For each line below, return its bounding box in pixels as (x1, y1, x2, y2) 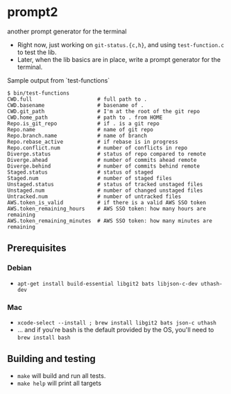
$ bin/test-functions (7, 90, 70, 97)
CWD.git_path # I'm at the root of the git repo (7, 108, 200, 115)
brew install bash (17, 334, 71, 341)
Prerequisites (7, 243, 67, 254)
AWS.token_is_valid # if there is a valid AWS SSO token (7, 199, 207, 206)
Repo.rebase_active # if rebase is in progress (7, 138, 178, 145)
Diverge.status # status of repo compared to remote (7, 150, 207, 157)
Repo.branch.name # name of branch (7, 132, 148, 139)
